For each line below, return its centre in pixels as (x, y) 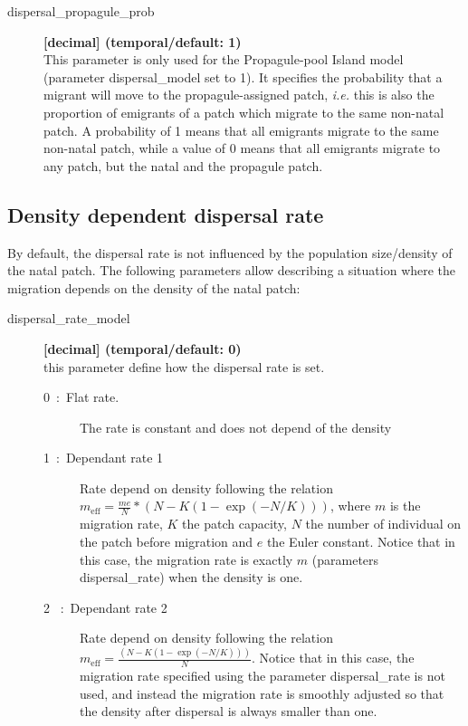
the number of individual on (383, 524)
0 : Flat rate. (81, 397)
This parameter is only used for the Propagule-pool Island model (224, 59)
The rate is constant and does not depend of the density (236, 427)
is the (405, 506)
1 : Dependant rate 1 (104, 458)
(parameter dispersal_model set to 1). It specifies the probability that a (243, 76)
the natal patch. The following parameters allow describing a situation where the (232, 270)
